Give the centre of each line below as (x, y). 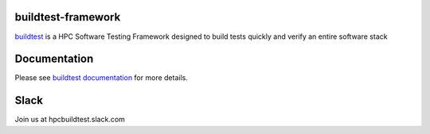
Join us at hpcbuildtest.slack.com (70, 120)
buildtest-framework (68, 17)
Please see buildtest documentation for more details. (102, 78)
